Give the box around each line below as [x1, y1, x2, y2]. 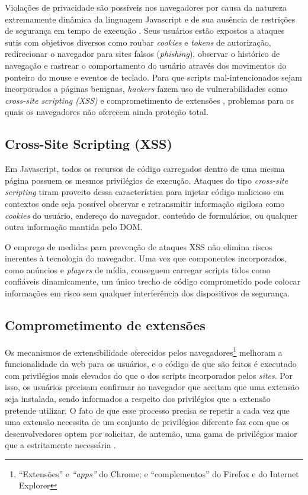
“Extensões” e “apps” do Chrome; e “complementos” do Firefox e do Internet [18, 467, 299, 480]
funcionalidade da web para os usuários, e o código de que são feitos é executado [5, 357, 297, 370]
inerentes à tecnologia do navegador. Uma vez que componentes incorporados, [5, 252, 287, 264]
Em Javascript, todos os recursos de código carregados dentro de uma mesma [5, 162, 285, 175]
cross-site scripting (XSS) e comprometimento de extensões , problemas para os [5, 94, 294, 106]
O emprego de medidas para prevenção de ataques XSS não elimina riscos [5, 240, 272, 253]
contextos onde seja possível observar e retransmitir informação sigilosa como [5, 197, 285, 209]
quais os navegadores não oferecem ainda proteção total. [5, 106, 208, 118]
